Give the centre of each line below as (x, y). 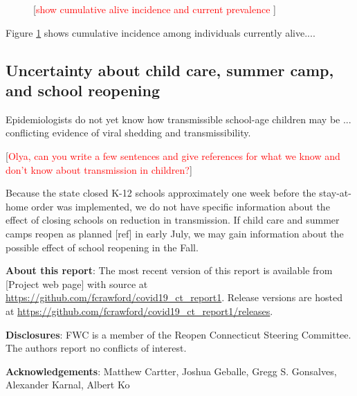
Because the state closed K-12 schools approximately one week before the (161, 193)
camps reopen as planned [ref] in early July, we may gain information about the (175, 233)
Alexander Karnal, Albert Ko (68, 385)
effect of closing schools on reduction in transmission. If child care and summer (173, 220)
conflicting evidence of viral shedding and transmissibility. (128, 133)
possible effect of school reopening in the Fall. (102, 247)
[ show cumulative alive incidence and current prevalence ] (155, 9)
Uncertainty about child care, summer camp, (170, 70)
